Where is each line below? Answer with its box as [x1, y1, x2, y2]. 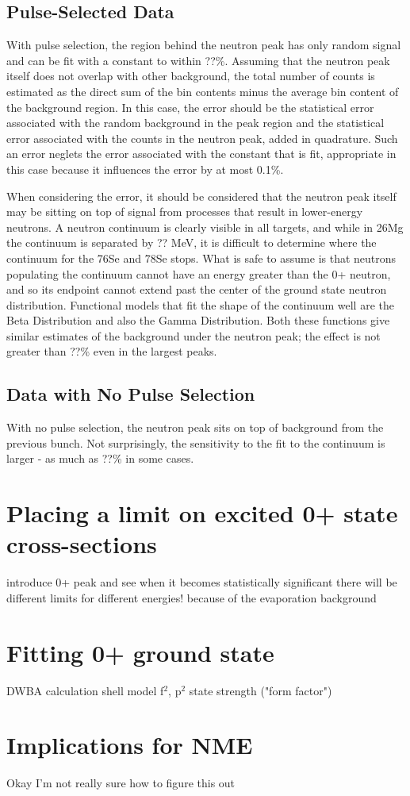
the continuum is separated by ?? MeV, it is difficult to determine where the [6, 234, 377, 251]
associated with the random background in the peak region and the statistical [6, 114, 385, 131]
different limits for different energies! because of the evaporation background [6, 589, 377, 606]
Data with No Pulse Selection [6, 382, 255, 406]
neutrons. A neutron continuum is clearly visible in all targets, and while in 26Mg [6, 218, 404, 235]
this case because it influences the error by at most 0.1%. [6, 160, 284, 177]
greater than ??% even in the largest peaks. [6, 343, 217, 360]
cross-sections [6, 528, 157, 560]
